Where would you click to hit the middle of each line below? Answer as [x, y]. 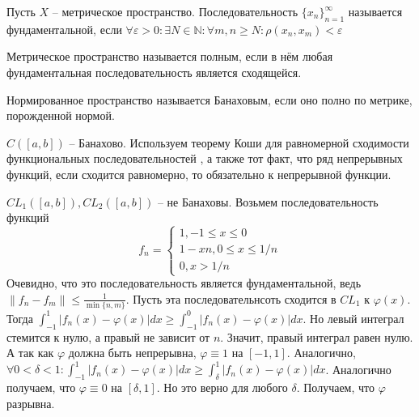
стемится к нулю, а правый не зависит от [108, 336]
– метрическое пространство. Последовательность [175, 11]
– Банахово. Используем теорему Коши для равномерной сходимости [239, 142]
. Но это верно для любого [222, 387]
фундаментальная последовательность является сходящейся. [154, 72]
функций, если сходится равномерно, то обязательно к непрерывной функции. [199, 174]
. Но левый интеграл [353, 318]
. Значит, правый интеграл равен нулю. [317, 336]
